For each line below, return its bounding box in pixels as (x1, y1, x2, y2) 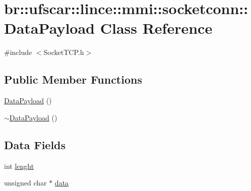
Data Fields (4, 137, 66, 152)
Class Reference (100, 18, 213, 38)
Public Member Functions (4, 72, 142, 87)
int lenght (4, 160, 34, 171)
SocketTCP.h (43, 47, 84, 57)
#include (4, 47, 32, 57)
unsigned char (4, 177, 47, 188)
